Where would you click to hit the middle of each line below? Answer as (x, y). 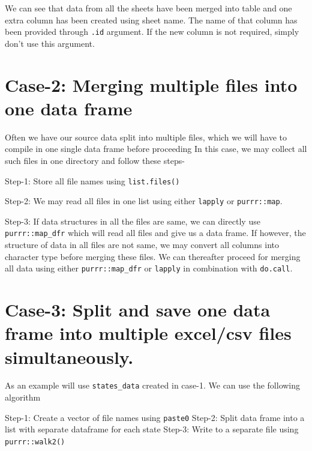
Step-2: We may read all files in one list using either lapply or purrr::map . (144, 201)
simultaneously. (69, 356)
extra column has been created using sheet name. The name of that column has (151, 20)
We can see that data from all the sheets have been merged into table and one (148, 8)
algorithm (23, 397)
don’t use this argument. (50, 43)
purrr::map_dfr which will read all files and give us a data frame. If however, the (155, 233)
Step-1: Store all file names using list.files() (92, 180)
